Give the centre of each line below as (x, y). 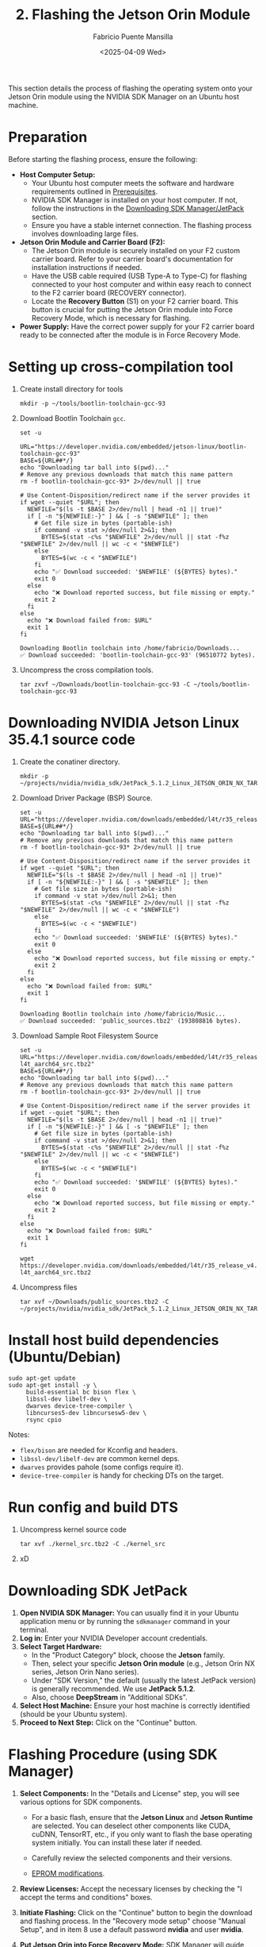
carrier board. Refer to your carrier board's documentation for (132, 259)
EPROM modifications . (68, 1873)
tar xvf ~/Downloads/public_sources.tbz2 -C (94, 1301)
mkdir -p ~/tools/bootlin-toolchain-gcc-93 (93, 403)
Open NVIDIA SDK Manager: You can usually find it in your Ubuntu (129, 1613)
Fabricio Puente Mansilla (133, 37)
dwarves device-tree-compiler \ (79, 1406)
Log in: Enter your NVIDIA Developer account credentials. (114, 1638)
